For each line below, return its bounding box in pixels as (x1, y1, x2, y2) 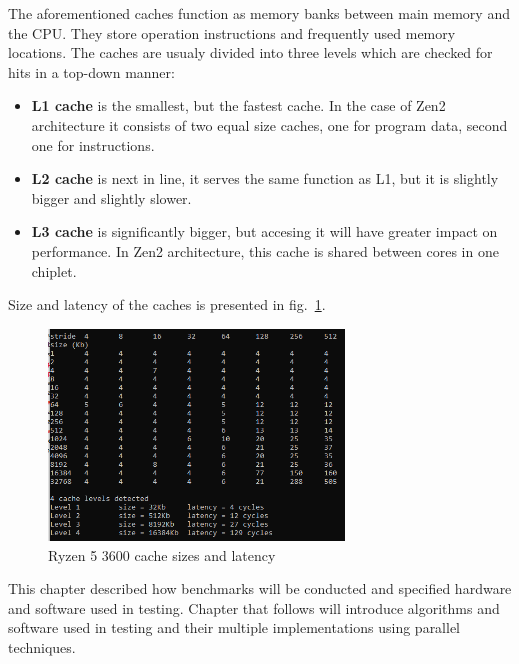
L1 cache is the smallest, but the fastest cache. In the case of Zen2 (31, 95, 446, 116)
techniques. (8, 636, 76, 657)
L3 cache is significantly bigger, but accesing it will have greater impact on (31, 221, 498, 242)
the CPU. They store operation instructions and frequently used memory (8, 22, 456, 43)
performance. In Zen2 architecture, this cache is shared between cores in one (31, 240, 499, 261)
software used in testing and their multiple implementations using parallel (8, 617, 461, 638)
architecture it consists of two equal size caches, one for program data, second (31, 114, 508, 135)
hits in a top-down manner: (8, 61, 175, 82)
